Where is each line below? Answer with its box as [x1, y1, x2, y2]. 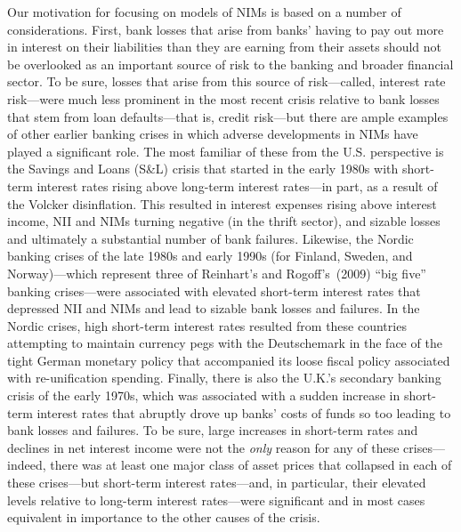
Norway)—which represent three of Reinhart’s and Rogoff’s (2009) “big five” [7, 263, 426, 282]
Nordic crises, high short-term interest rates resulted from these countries [7, 316, 407, 335]
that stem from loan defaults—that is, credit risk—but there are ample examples [7, 107, 449, 125]
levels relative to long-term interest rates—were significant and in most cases [7, 490, 425, 509]
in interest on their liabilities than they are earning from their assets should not [7, 37, 441, 56]
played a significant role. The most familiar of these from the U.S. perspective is [7, 141, 444, 160]
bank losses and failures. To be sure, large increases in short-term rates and [7, 421, 418, 439]
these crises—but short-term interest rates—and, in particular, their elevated [7, 473, 426, 492]
